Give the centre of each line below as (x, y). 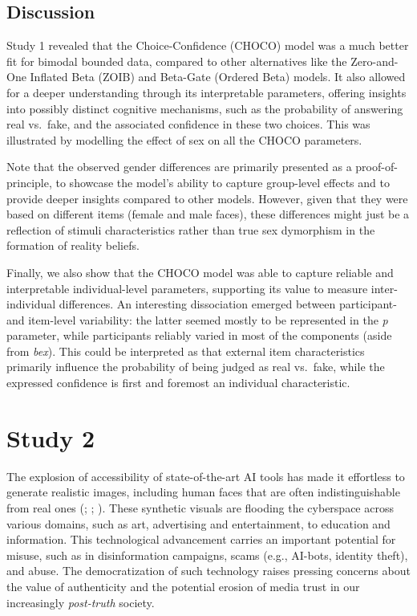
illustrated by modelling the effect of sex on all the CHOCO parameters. (184, 139)
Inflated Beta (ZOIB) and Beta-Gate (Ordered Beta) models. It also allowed (218, 77)
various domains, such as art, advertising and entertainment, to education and (198, 523)
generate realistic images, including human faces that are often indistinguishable (203, 492)
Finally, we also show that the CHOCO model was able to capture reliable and (200, 272)
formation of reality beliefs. (73, 245)
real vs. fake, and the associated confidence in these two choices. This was (188, 124)
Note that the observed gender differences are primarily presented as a (179, 167)
